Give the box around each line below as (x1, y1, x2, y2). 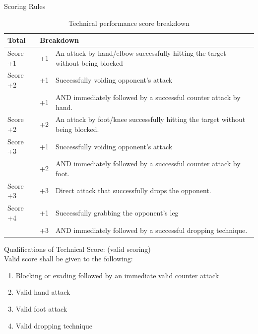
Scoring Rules (4, 1, 46, 11)
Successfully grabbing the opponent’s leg (55, 207, 179, 218)
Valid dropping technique (15, 320, 92, 331)
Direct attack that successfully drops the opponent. (55, 185, 211, 196)
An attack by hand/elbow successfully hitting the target (55, 48, 226, 58)
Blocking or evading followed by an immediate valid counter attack (15, 270, 219, 280)
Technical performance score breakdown (68, 17, 190, 28)
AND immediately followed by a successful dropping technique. (55, 224, 248, 235)
